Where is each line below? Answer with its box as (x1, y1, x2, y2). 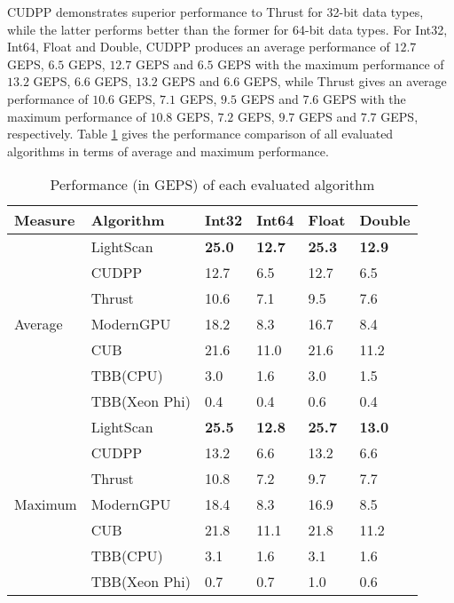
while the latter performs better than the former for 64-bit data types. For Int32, (7, 20, 448, 38)
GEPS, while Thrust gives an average (243, 72, 447, 91)
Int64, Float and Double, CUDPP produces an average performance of (7, 37, 390, 56)
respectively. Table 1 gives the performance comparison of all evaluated (7, 124, 394, 143)
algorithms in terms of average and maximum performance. (7, 141, 329, 160)
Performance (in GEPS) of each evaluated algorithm (50, 174, 375, 195)
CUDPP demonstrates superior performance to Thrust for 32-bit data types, (7, 3, 424, 20)
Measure (14, 210, 75, 231)
